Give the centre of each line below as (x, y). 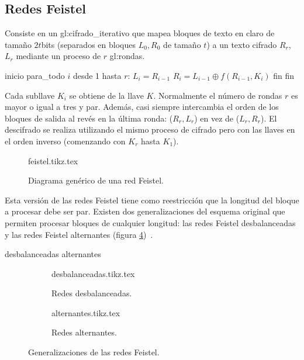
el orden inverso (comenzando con (65, 141)
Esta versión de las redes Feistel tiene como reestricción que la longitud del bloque (152, 200)
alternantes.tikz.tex (86, 312)
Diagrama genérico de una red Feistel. (96, 180)
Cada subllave (30, 95)
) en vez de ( (217, 118)
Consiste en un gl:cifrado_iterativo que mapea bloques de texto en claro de (140, 33)
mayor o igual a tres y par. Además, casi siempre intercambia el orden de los (142, 107)
